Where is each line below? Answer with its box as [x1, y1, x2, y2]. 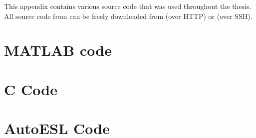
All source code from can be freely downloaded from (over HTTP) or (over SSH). [4, 10, 253, 21]
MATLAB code [4, 40, 112, 60]
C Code [4, 79, 57, 99]
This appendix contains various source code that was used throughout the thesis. [4, 1, 252, 11]
